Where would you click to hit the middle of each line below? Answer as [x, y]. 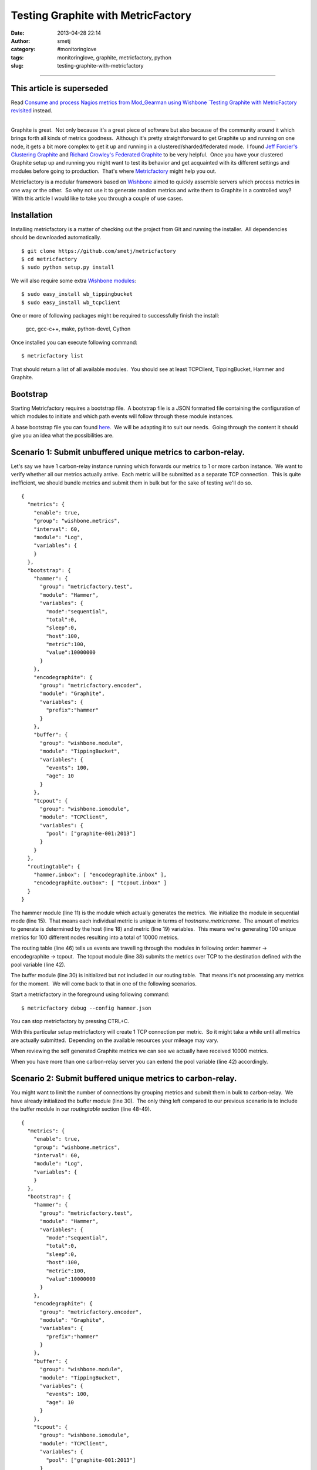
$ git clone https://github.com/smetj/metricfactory [99, 251]
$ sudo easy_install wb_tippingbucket [77, 294]
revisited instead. [32, 111]
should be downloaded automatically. [56, 238]
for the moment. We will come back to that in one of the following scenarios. [104, 983]
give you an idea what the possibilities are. [62, 435]
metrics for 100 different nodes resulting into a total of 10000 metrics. [95, 937]
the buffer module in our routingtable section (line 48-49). [81, 1109]
